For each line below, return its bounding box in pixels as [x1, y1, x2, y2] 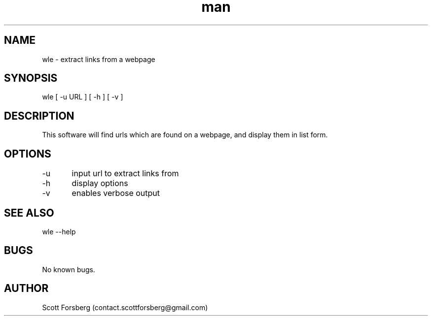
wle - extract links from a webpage [42, 55, 155, 64]
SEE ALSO [4, 206, 54, 219]
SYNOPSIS [4, 72, 58, 85]
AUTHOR [4, 282, 49, 295]
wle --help [42, 227, 76, 236]
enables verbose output [72, 188, 160, 198]
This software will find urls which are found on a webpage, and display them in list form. [42, 130, 328, 139]
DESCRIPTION [4, 109, 74, 122]
